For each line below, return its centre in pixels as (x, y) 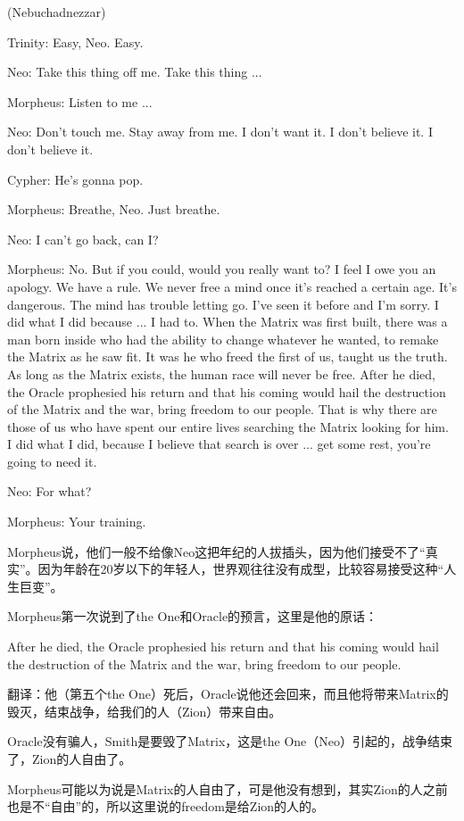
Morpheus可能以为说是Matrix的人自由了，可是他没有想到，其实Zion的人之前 (228, 788)
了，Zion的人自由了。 (70, 759)
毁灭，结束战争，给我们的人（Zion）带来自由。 (145, 711)
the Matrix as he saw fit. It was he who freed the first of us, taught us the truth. (228, 357)
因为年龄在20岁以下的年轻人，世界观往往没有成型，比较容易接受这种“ (241, 569)
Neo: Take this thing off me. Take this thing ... (135, 72)
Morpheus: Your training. (77, 522)
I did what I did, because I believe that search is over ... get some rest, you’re (219, 444)
